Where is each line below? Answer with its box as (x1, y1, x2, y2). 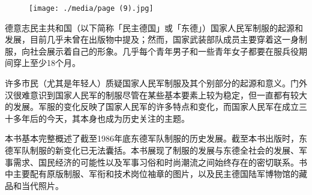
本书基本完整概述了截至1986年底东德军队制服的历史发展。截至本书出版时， (5, 132, 299, 145)
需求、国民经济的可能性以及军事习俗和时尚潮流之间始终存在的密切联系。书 (13, 155, 307, 168)
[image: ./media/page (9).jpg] (29, 4, 154, 13)
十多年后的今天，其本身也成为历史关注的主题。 (5, 112, 190, 124)
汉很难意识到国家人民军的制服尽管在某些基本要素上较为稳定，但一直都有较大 (5, 88, 307, 101)
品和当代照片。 (5, 179, 64, 191)
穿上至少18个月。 (13, 56, 80, 69)
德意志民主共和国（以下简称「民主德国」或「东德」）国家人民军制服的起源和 (5, 21, 303, 34)
